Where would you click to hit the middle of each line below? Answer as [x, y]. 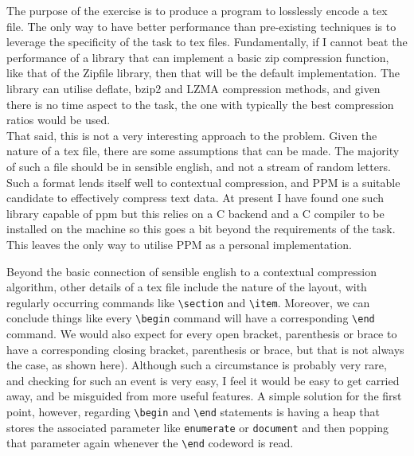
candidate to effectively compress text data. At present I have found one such [195, 198]
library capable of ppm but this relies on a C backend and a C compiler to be [195, 213]
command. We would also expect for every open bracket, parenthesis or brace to [202, 333]
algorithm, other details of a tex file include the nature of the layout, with [187, 287]
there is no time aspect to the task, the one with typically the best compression [200, 104]
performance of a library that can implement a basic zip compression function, [198, 57]
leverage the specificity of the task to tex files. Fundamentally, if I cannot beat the [207, 42]
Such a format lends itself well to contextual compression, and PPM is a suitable [203, 182]
